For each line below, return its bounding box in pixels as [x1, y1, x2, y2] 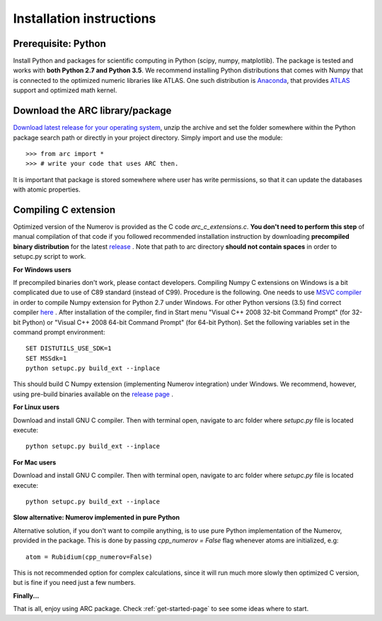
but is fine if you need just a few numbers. [13, 578, 136, 587]
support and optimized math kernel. [13, 86, 117, 95]
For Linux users [13, 403, 60, 411]
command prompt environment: [13, 328, 105, 336]
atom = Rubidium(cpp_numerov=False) [25, 553, 153, 561]
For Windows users [13, 265, 72, 274]
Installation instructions [13, 11, 156, 26]
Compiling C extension [13, 203, 116, 216]
